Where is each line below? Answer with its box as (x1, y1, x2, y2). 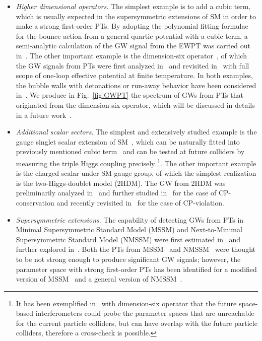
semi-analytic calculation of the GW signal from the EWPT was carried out (16, 40, 250, 51)
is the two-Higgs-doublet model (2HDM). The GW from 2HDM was (16, 177, 226, 188)
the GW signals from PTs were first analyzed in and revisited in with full (16, 60, 249, 71)
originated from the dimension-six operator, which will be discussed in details (16, 99, 255, 110)
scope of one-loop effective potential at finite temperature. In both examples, (16, 70, 253, 81)
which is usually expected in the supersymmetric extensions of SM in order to (16, 11, 256, 21)
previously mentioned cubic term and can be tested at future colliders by (16, 146, 245, 157)
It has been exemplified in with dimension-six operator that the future (16, 298, 237, 308)
